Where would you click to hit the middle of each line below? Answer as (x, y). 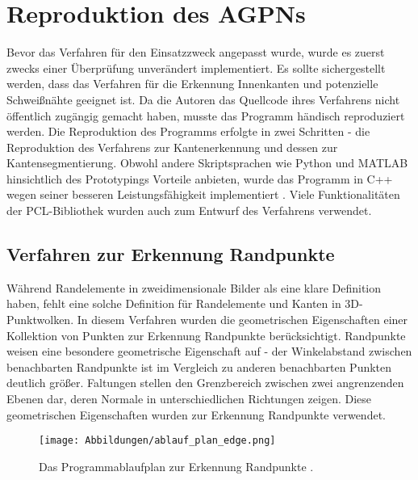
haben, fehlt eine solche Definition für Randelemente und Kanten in (174, 303)
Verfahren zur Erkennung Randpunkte (171, 254)
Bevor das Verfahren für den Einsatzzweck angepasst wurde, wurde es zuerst (196, 52)
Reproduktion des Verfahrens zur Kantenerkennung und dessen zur (172, 147)
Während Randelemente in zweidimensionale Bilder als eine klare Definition (194, 287)
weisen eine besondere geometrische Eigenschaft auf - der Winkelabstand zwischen (209, 351)
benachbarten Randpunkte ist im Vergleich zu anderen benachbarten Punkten (199, 366)
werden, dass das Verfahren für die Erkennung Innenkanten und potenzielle (192, 84)
